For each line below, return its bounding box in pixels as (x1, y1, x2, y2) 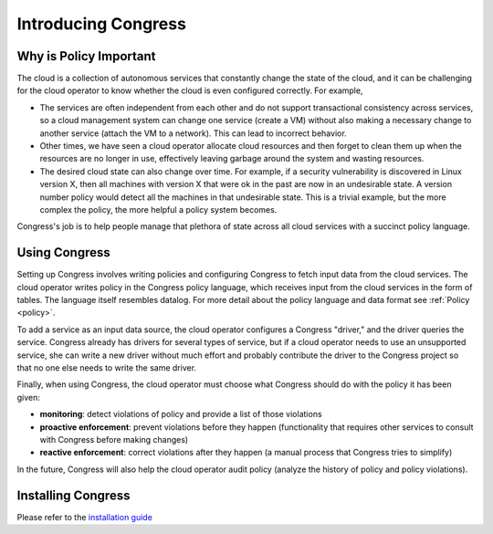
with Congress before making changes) (39, 434, 189, 445)
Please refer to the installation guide (16, 511, 152, 522)
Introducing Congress (16, 14, 187, 34)
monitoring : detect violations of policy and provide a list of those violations (39, 409, 323, 420)
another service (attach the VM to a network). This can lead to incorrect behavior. (39, 128, 347, 139)
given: (16, 392, 41, 403)
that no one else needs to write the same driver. (16, 362, 196, 373)
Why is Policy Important (16, 48, 156, 64)
